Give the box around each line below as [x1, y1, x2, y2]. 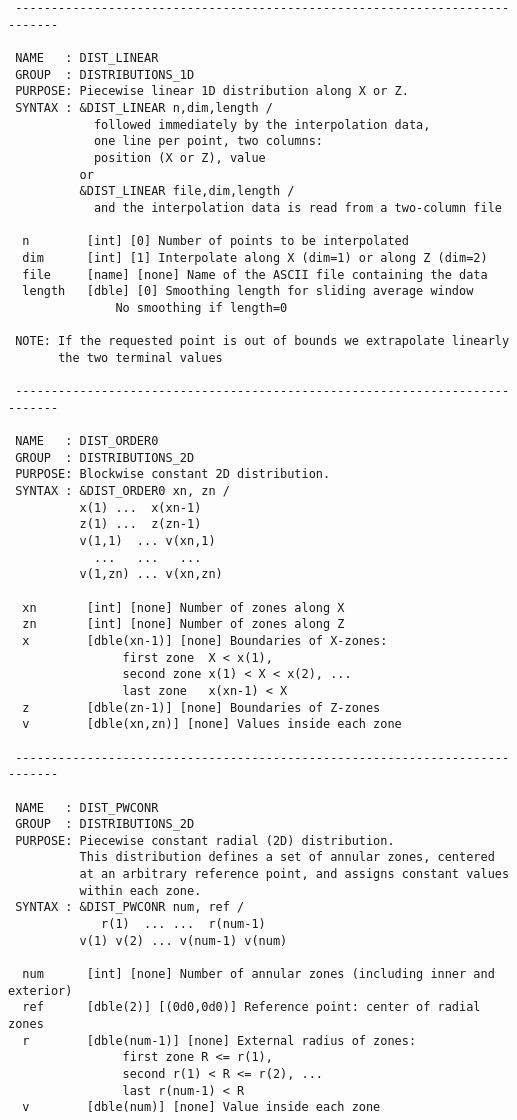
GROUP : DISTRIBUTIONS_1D [15, 67, 195, 82]
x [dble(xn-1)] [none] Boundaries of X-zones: [22, 633, 388, 648]
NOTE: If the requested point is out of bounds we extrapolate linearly [15, 334, 510, 349]
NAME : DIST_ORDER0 [15, 434, 159, 449]
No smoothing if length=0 [115, 300, 288, 315]
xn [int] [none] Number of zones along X [22, 600, 345, 615]
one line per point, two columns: [93, 134, 323, 149]
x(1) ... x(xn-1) [79, 500, 202, 515]
